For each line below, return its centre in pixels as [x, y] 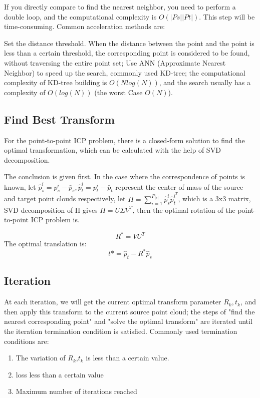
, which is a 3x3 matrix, [214, 198]
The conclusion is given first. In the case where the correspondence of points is [124, 176]
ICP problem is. [55, 220]
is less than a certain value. [127, 358]
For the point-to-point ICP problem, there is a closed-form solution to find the [124, 140]
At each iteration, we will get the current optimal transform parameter [113, 302]
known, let [20, 186]
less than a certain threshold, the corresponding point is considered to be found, [127, 53]
